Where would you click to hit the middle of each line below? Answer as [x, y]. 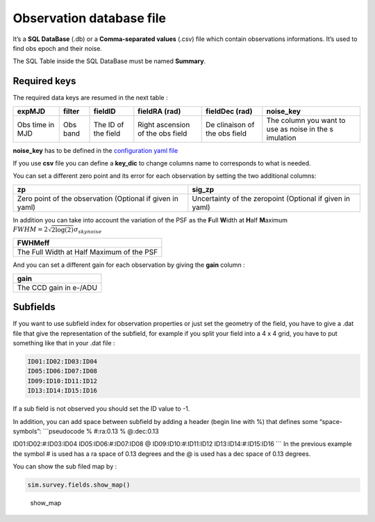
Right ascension [164, 124]
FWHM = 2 [31, 230]
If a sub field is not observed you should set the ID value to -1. [101, 409]
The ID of [109, 124]
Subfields [34, 307]
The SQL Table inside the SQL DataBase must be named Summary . [109, 61]
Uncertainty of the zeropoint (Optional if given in [271, 198]
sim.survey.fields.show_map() [79, 485]
